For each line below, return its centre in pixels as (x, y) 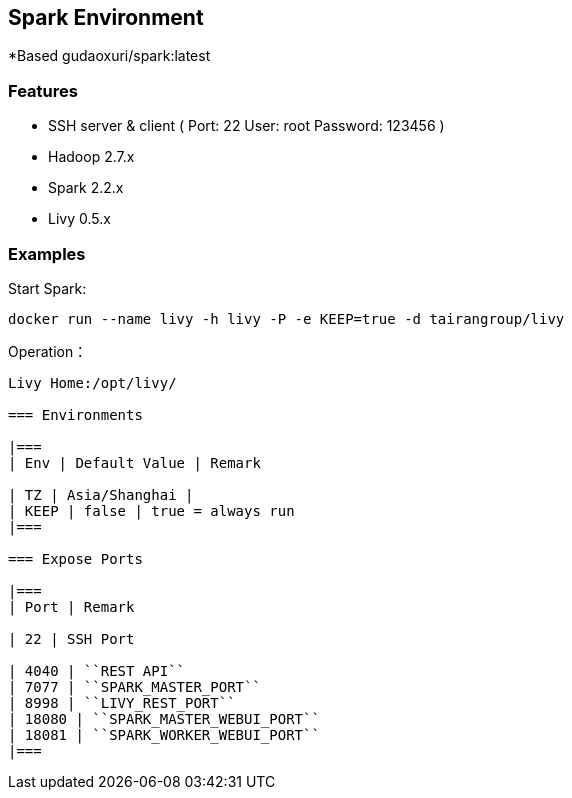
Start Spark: (47, 288)
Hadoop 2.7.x (91, 157)
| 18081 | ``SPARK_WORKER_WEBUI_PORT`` (164, 734)
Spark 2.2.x (86, 188)
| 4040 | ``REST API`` (97, 670)
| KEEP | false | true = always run (151, 510)
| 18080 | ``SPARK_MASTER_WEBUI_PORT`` (164, 718)
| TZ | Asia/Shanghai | (101, 494)
